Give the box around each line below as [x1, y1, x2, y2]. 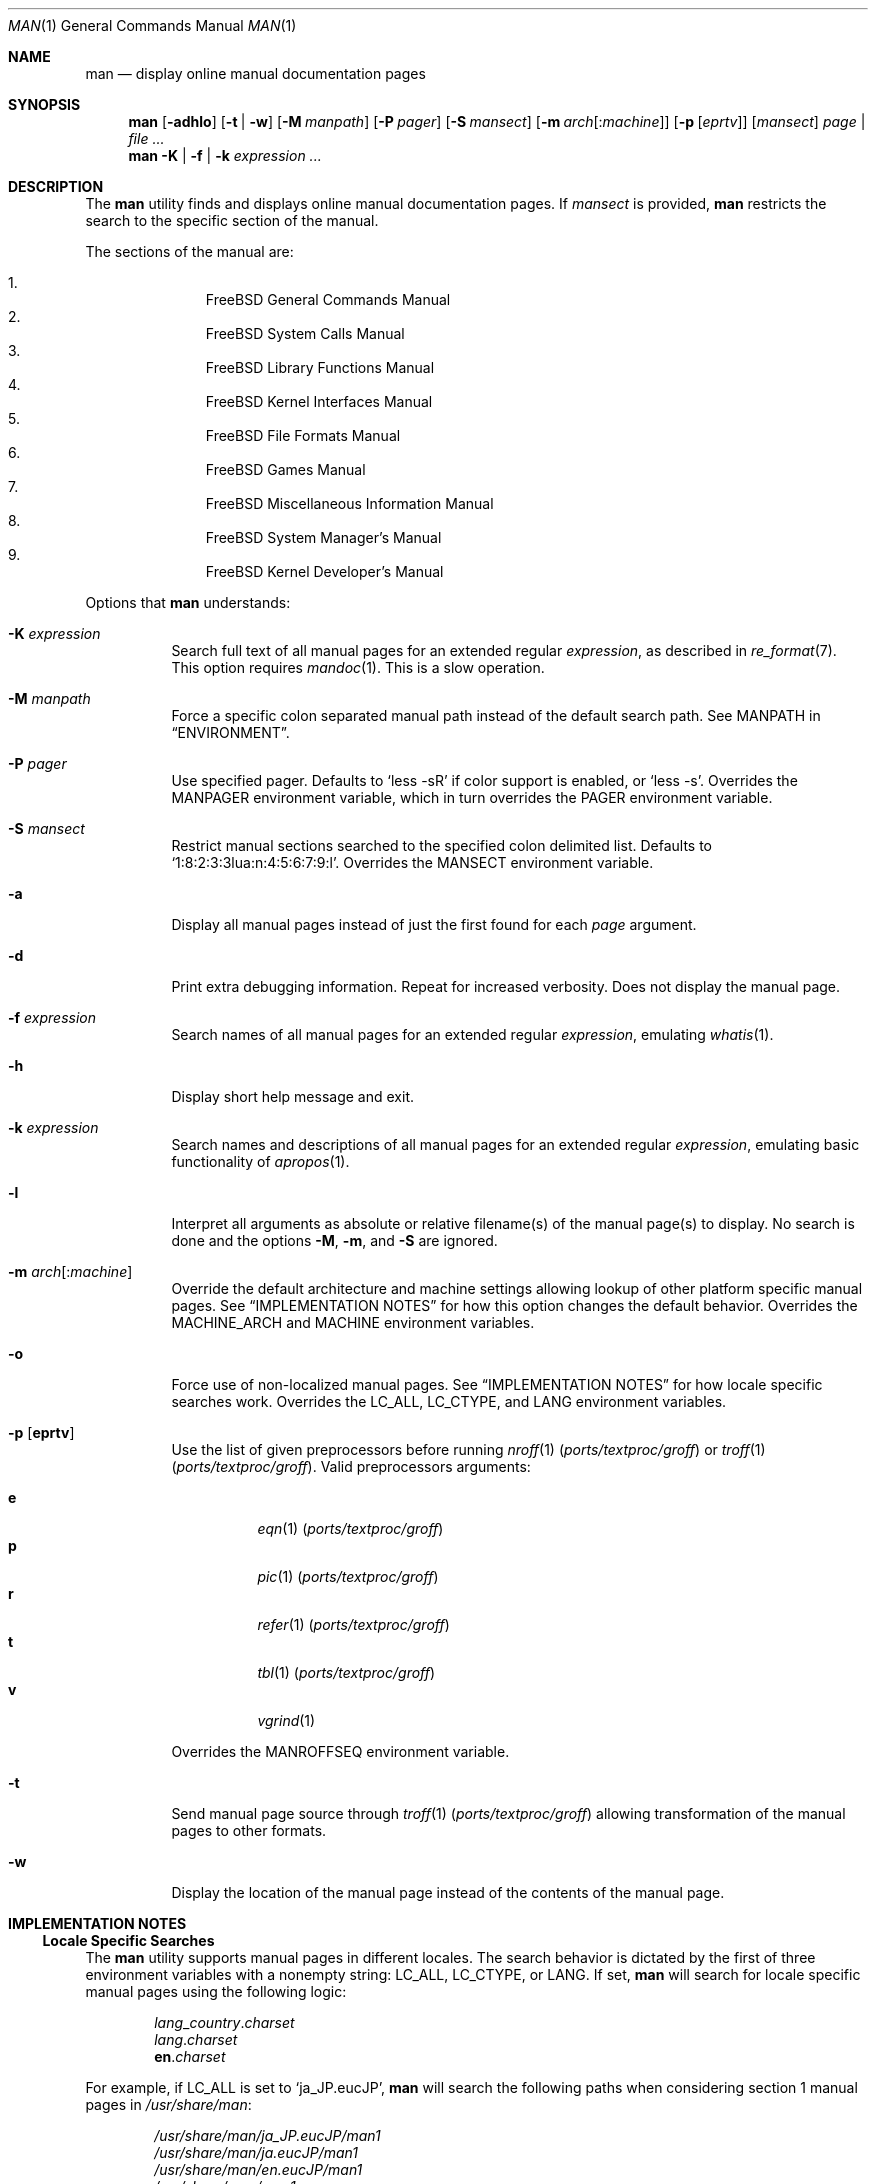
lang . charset [154, 2031, 238, 2048]
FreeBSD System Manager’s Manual [205, 529, 442, 546]
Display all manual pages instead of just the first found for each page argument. [171, 916, 697, 933]
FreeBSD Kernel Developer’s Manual [205, 563, 444, 580]
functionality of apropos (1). [171, 1153, 350, 1170]
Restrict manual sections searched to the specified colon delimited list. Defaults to [171, 837, 713, 854]
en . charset [154, 2048, 226, 2065]
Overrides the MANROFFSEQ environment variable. [171, 1743, 510, 1760]
